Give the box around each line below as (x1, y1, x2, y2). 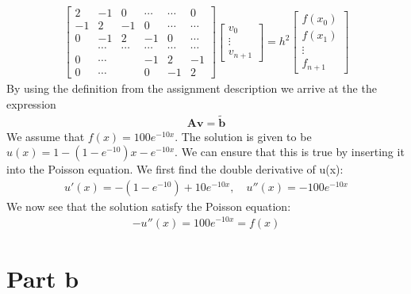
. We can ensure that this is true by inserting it (175, 143, 405, 160)
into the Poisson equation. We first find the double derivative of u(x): (6, 161, 344, 178)
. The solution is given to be (175, 128, 312, 144)
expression (6, 95, 56, 112)
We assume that (6, 128, 85, 144)
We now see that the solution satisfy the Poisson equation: (6, 197, 291, 214)
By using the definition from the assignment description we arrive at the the (6, 80, 377, 97)
